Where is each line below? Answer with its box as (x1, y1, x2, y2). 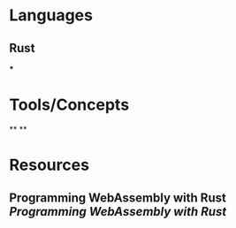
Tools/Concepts (9, 95, 130, 115)
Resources (9, 156, 90, 175)
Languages (9, 5, 93, 26)
